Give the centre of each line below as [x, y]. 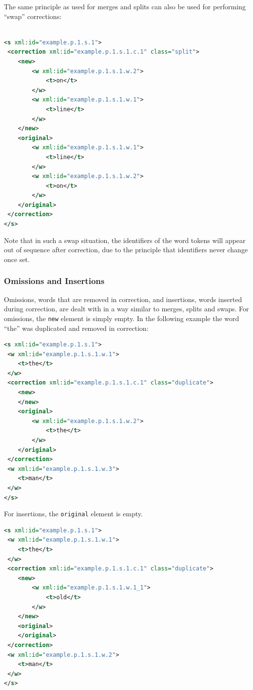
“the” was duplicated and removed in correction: [76, 328]
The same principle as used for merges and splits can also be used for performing [125, 6]
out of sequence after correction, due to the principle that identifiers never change [126, 250]
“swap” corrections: [33, 16]
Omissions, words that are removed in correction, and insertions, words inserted [123, 299]
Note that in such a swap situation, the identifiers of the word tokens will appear [125, 240]
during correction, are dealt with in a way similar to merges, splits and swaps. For [126, 309]
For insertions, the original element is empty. [73, 514]
